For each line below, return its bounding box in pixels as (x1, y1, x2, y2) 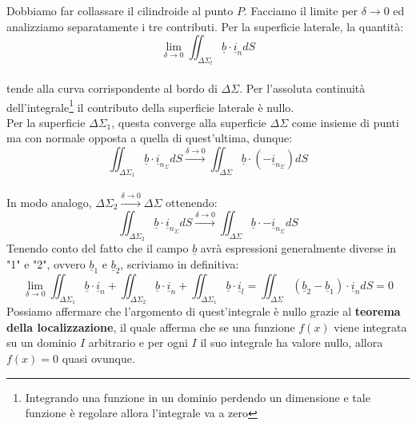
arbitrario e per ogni (88, 334, 188, 351)
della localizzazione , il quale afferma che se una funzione (6, 318, 295, 335)
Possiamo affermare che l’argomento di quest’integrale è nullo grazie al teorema (6, 303, 401, 320)
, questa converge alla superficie (111, 113, 266, 130)
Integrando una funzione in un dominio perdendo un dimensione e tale (25, 388, 370, 405)
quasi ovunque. (62, 350, 135, 366)
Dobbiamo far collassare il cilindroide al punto (6, 2, 234, 18)
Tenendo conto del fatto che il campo (6, 240, 189, 257)
